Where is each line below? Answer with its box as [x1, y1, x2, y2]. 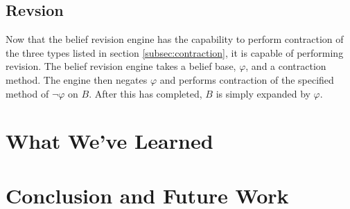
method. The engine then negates [6, 72, 148, 87]
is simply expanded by [216, 86, 310, 100]
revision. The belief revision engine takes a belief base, [6, 59, 236, 73]
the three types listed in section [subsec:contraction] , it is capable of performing [6, 45, 344, 60]
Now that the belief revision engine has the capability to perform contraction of [6, 32, 344, 46]
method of [6, 86, 49, 100]
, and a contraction [245, 59, 326, 73]
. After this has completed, [89, 86, 202, 100]
